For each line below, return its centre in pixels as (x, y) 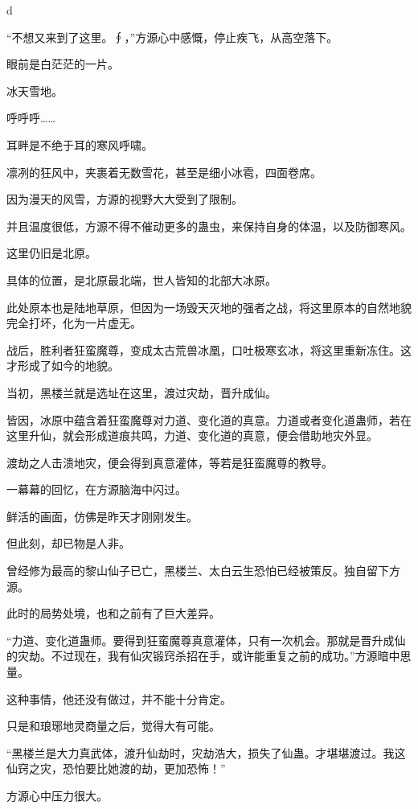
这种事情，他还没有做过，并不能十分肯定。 (119, 698)
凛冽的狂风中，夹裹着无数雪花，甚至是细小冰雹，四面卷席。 (164, 172)
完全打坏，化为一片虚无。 (74, 323)
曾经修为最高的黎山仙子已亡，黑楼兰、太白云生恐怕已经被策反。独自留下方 (203, 571)
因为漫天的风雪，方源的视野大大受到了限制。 (125, 199)
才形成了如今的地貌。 (63, 365)
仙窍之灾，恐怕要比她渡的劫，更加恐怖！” (116, 768)
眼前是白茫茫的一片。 (63, 64)
